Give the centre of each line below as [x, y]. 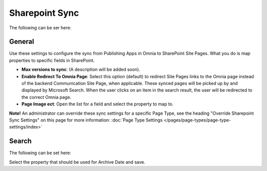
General [22, 42]
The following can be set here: [40, 153]
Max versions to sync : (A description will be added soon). [81, 70]
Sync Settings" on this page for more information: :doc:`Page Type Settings [86, 120]
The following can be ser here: [40, 28]
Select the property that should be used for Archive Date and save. [77, 162]
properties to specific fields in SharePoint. [52, 60]
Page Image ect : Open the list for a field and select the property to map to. [98, 104]
